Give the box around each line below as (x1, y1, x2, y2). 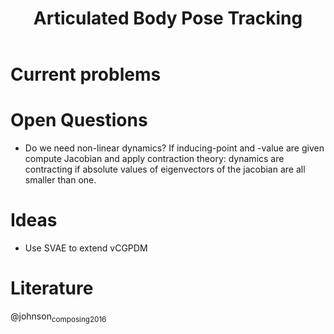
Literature (10, 277, 94, 300)
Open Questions (10, 109, 148, 132)
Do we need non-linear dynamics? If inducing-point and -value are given (24, 142, 325, 154)
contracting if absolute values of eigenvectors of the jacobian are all (24, 163, 306, 176)
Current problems (10, 63, 162, 86)
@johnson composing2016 (10, 310, 107, 324)
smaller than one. (24, 174, 97, 186)
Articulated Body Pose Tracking (33, 7, 303, 30)
